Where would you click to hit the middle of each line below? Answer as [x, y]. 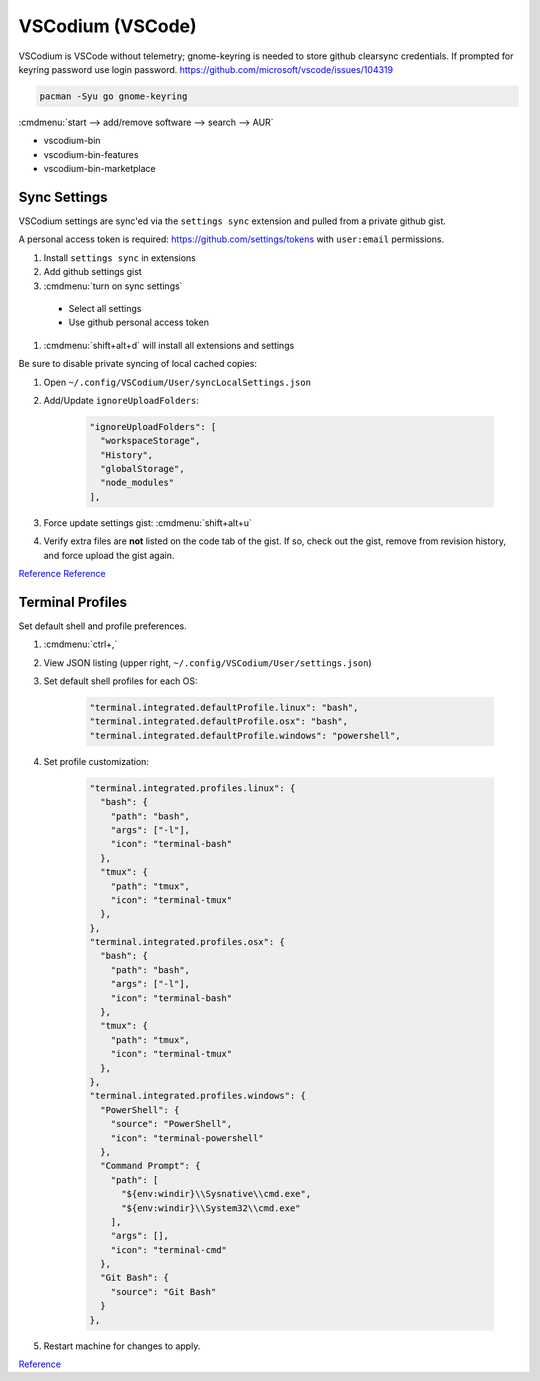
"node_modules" [137, 483]
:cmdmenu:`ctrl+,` [80, 644]
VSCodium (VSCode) [107, 26]
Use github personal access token [139, 322]
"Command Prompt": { [150, 1166]
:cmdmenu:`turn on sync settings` [113, 286]
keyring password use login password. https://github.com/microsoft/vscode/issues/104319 [206, 69]
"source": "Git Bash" [163, 1291]
